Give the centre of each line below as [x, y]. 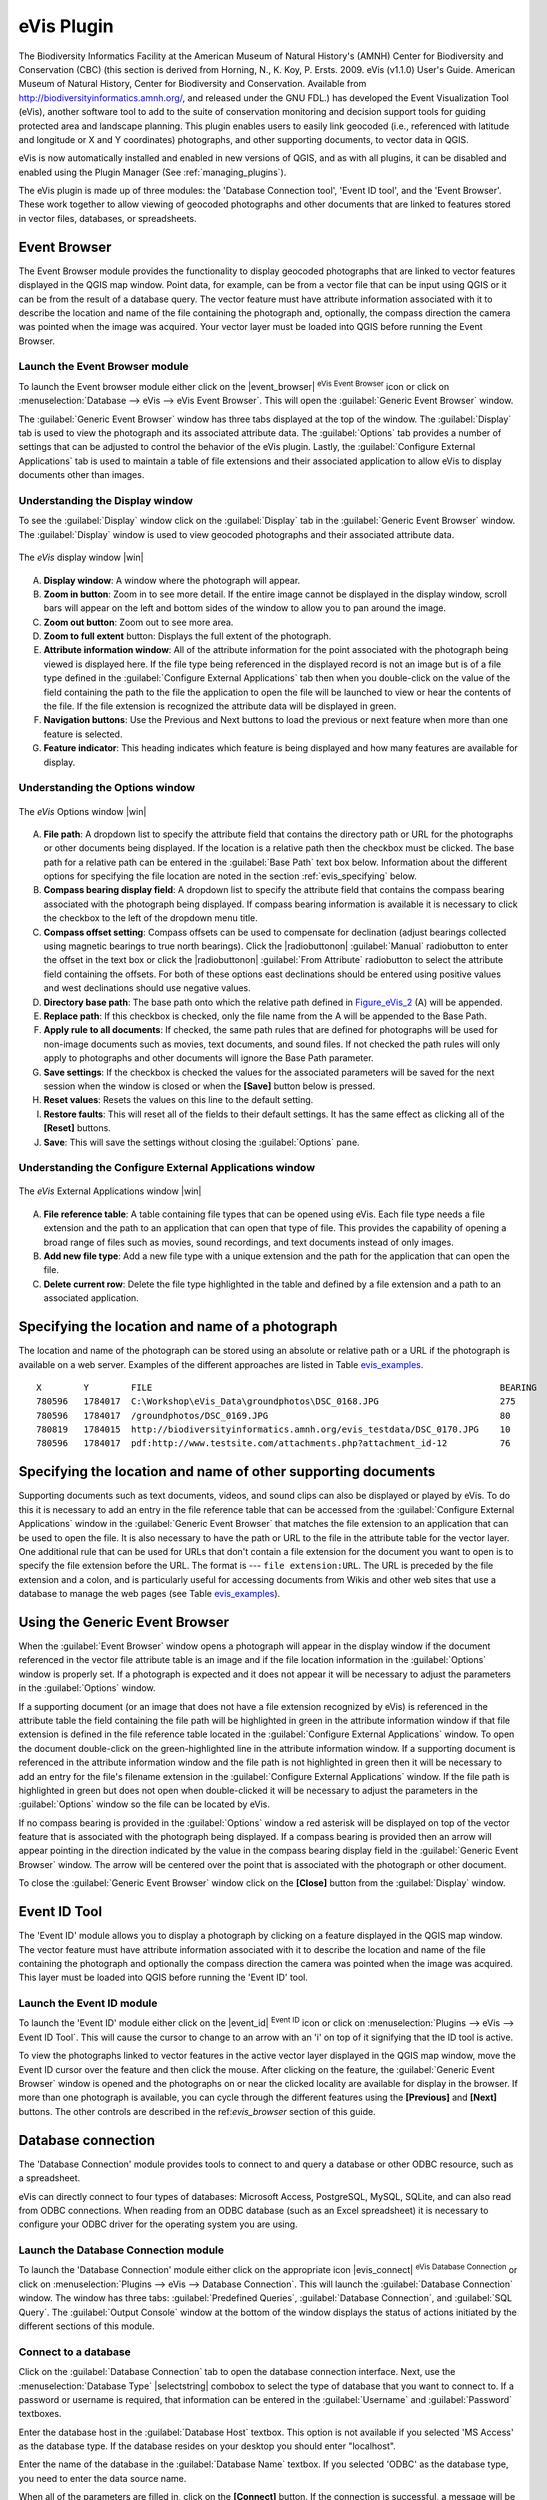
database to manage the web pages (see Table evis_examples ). [149, 1594]
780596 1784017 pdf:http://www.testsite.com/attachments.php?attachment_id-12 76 [273, 1443]
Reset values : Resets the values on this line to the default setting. [178, 1100]
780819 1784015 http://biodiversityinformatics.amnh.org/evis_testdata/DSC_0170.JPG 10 [273, 1429]
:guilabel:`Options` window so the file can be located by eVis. [144, 1804]
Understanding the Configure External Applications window [166, 1168]
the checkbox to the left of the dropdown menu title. [151, 918]
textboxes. [40, 2414]
